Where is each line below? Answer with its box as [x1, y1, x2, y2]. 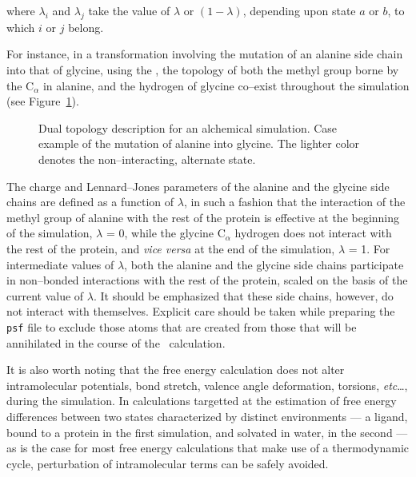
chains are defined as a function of [6, 193, 174, 210]
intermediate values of [6, 256, 114, 272]
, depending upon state [242, 2, 356, 18]
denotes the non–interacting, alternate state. [38, 150, 256, 167]
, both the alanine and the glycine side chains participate [124, 256, 404, 272]
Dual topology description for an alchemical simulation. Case [38, 119, 338, 136]
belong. [68, 18, 104, 35]
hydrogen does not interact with [234, 225, 392, 241]
